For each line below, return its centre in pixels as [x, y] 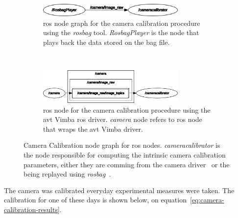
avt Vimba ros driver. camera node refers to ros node [123, 119]
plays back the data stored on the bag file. [107, 42]
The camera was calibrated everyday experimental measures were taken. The [119, 190]
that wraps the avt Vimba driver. [93, 129]
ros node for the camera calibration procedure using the [127, 109]
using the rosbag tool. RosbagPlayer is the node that [121, 32]
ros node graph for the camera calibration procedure [122, 23]
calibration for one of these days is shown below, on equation [95, 200]
